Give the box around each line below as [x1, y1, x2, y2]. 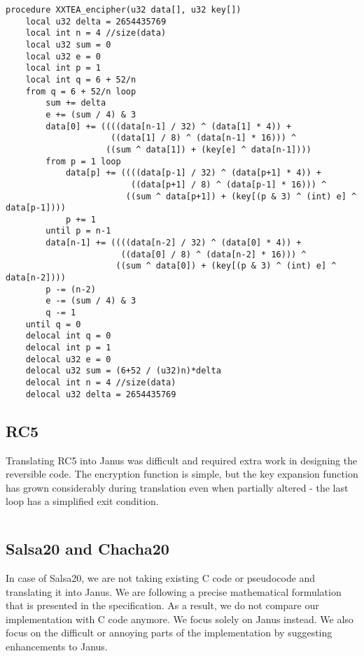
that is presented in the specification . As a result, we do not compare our [6, 598, 319, 613]
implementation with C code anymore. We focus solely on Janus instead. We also [6, 611, 353, 626]
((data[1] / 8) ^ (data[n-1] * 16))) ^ [111, 133, 297, 143]
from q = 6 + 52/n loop [25, 86, 136, 97]
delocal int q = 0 [25, 331, 111, 341]
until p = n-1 [45, 226, 111, 236]
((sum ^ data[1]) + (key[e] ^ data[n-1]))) [106, 144, 311, 155]
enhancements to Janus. [6, 639, 108, 654]
